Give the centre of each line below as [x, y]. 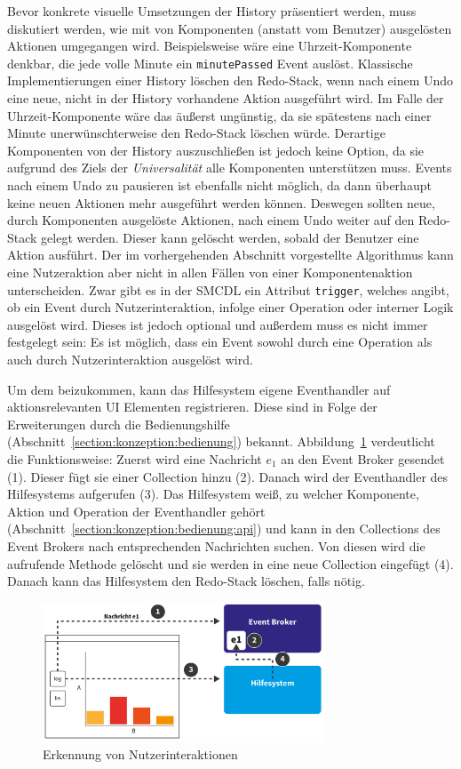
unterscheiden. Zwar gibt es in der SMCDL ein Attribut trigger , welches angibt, [228, 289]
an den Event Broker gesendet [363, 458]
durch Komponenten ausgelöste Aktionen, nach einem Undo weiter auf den [211, 220]
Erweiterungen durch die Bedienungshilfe [119, 424]
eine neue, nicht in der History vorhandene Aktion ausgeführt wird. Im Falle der [226, 98]
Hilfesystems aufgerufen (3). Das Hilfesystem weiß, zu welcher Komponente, [213, 494]
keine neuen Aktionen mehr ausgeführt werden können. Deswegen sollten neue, [221, 202]
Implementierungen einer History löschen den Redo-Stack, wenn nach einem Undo [230, 80]
